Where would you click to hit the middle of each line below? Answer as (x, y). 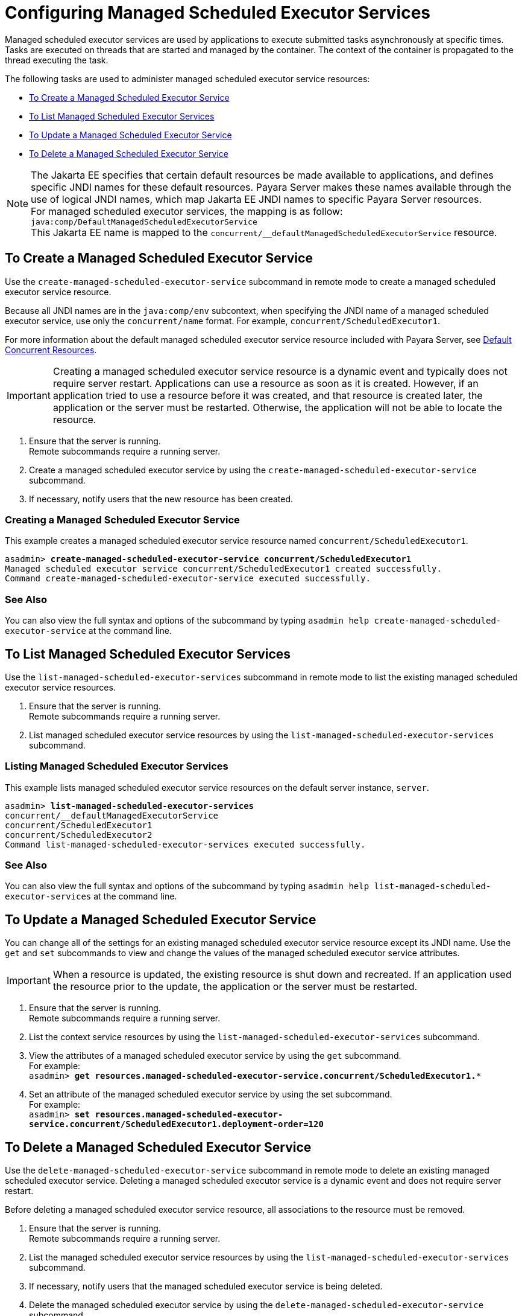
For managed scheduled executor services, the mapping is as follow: (187, 211)
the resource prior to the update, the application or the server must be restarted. (235, 987)
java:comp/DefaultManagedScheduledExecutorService (144, 222)
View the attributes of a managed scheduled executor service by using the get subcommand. (215, 1056)
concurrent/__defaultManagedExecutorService (112, 815)
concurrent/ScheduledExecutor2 (79, 835)
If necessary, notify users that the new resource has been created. (161, 499)
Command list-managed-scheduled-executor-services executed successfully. (185, 844)
